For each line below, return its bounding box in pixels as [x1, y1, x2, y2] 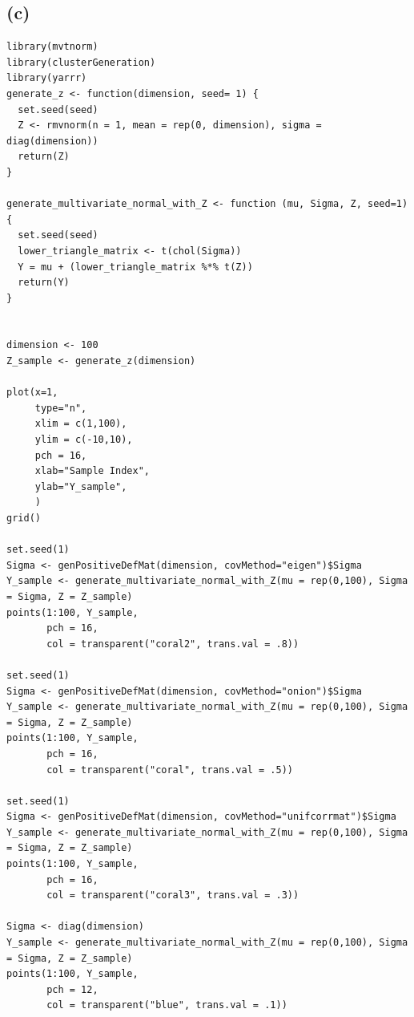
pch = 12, [46, 983, 98, 995]
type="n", [34, 402, 87, 414]
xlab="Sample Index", [34, 465, 150, 477]
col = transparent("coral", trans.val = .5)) [46, 764, 293, 776]
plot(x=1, [6, 387, 58, 399]
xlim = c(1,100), [34, 418, 127, 430]
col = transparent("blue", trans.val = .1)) [46, 999, 287, 1011]
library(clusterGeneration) [6, 56, 156, 68]
